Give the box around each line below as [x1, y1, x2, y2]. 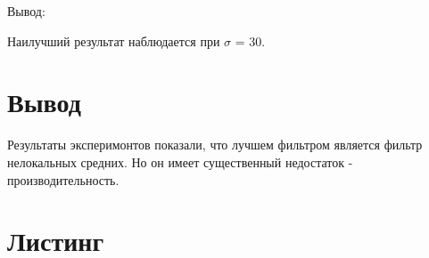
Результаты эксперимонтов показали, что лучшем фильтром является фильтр [7, 135, 423, 154]
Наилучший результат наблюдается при [7, 31, 220, 50]
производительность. [7, 170, 120, 189]
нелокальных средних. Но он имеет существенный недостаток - [7, 152, 353, 171]
